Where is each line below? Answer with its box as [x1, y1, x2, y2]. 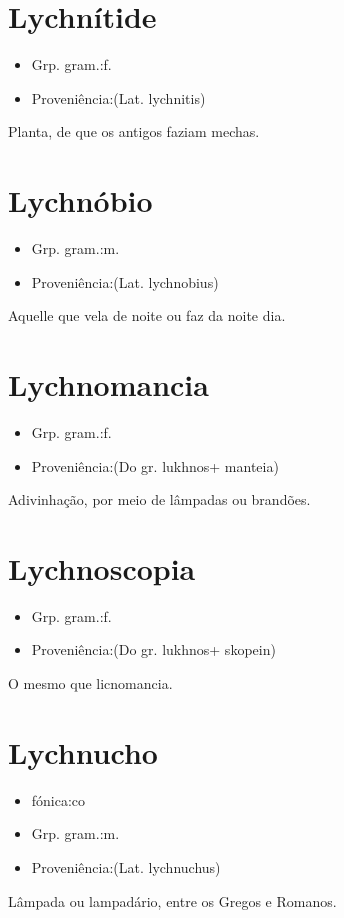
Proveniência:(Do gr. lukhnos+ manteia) [31, 455, 279, 476]
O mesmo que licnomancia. [8, 673, 173, 694]
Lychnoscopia [8, 547, 196, 588]
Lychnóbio [8, 180, 153, 221]
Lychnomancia [8, 364, 209, 404]
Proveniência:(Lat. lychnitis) [31, 87, 206, 108]
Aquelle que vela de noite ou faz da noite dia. [8, 305, 286, 326]
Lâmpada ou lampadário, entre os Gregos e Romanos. [8, 890, 337, 911]
